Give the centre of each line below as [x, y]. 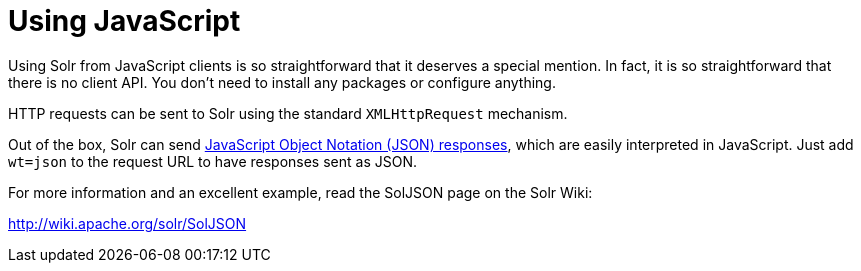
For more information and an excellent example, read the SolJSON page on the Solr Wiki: [300, 192]
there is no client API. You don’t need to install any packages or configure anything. [282, 82]
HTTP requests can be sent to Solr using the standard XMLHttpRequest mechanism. [288, 113]
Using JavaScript [124, 21]
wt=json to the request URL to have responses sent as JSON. [212, 161]
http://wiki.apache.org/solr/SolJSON [127, 223]
